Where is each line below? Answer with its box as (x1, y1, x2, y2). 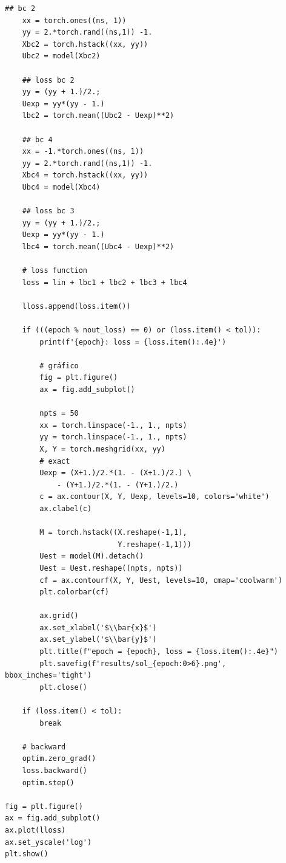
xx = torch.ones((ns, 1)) (22, 16, 127, 25)
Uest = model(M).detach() (39, 552, 144, 561)
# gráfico (39, 361, 79, 370)
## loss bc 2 (22, 75, 75, 84)
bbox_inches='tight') (5, 671, 92, 680)
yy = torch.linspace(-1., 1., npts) (39, 433, 187, 442)
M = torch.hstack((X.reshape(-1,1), (39, 528, 187, 537)
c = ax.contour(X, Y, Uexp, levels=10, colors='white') (39, 492, 270, 501)
